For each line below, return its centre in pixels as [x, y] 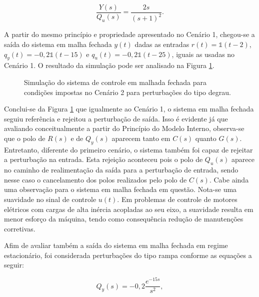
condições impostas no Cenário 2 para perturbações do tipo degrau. [127, 92]
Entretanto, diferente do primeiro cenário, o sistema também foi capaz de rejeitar [128, 149]
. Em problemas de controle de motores [177, 199]
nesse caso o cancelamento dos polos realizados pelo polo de [95, 179]
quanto [206, 138]
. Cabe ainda [229, 179]
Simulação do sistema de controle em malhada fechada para [115, 82]
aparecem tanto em [141, 138]
